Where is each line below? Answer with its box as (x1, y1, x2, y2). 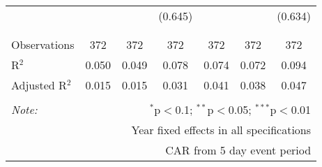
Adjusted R (11, 77, 67, 93)
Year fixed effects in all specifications (131, 122, 312, 138)
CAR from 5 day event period (165, 142, 312, 158)
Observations (11, 36, 75, 52)
